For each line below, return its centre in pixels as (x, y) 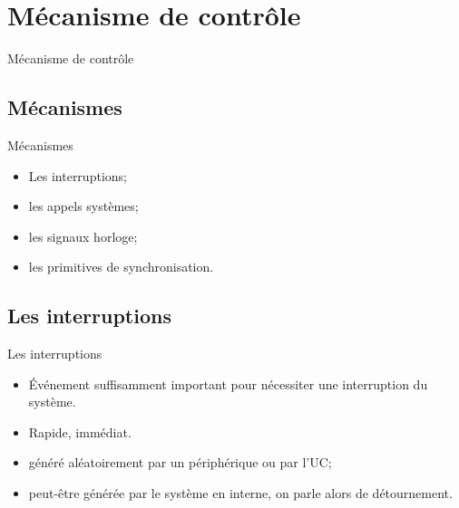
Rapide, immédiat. (80, 431)
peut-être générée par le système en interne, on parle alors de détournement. (240, 493)
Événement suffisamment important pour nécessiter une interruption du (228, 383)
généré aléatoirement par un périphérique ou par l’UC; (180, 462)
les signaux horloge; (83, 236)
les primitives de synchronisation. (121, 267)
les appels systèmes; (83, 206)
